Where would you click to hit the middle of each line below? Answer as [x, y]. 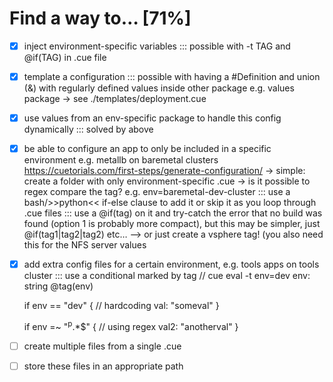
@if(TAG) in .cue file [65, 57]
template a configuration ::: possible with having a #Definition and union [172, 76]
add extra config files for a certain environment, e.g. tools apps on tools [171, 264]
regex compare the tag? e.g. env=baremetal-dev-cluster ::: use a [157, 192]
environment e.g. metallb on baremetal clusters [121, 160]
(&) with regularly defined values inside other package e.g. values [159, 88]
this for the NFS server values [85, 245]
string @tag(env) [58, 286]
